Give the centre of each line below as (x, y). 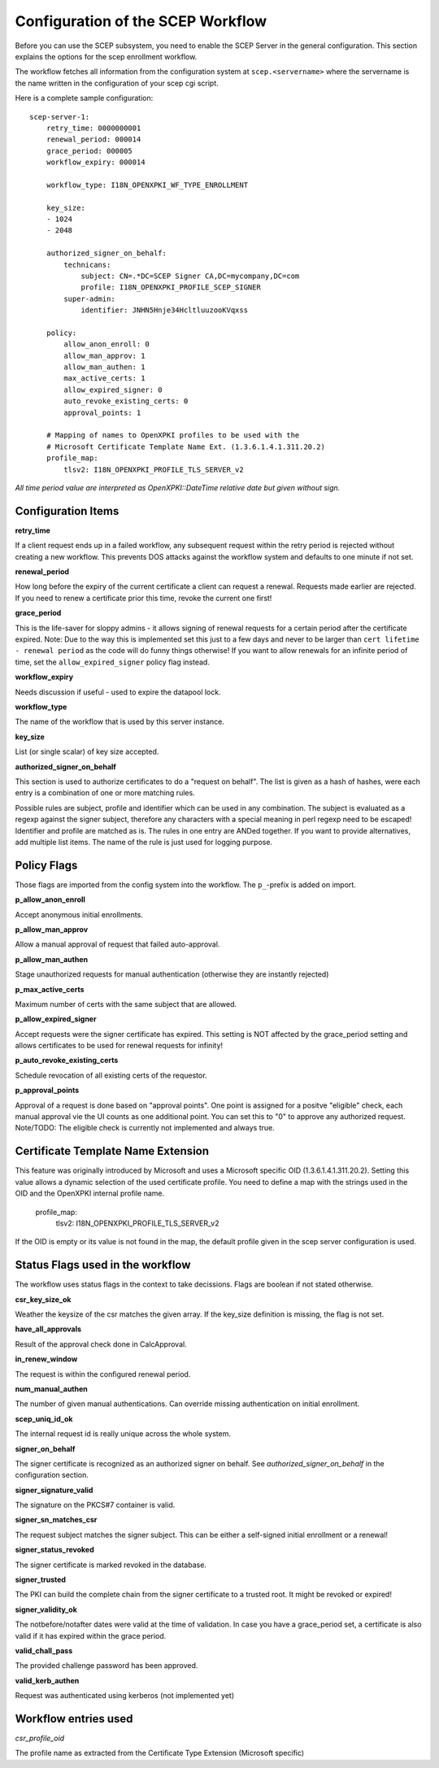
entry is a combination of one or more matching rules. (105, 793)
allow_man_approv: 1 (104, 355)
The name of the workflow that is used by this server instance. (120, 722)
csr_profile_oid (40, 1738)
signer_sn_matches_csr (56, 1520)
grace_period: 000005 (89, 151)
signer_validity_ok (46, 1609)
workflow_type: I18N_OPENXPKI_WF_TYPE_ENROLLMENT (147, 185)
